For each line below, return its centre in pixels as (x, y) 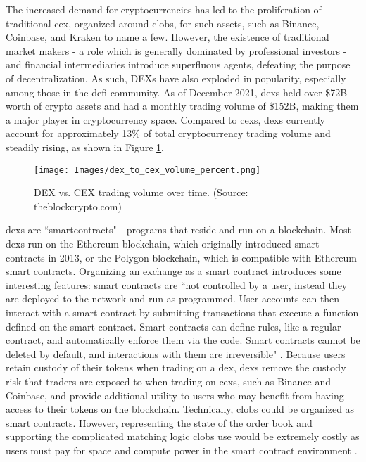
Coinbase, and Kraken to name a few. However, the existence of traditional (168, 37)
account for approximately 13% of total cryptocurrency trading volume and (168, 133)
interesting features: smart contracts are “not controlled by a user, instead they (177, 284)
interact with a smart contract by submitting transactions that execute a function (182, 312)
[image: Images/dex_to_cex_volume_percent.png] (147, 170)
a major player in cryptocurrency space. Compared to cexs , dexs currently (166, 119)
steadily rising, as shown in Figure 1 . (85, 147)
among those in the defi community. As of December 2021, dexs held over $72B (177, 92)
